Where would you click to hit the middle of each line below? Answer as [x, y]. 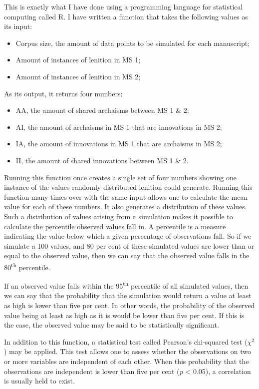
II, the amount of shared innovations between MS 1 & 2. [102, 160]
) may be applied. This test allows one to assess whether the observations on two [128, 351]
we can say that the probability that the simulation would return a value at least [128, 295]
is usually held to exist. [39, 381]
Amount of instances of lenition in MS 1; [78, 60]
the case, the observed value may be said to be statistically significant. [112, 325]
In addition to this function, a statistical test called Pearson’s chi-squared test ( [126, 341]
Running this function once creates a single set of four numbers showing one [120, 177]
